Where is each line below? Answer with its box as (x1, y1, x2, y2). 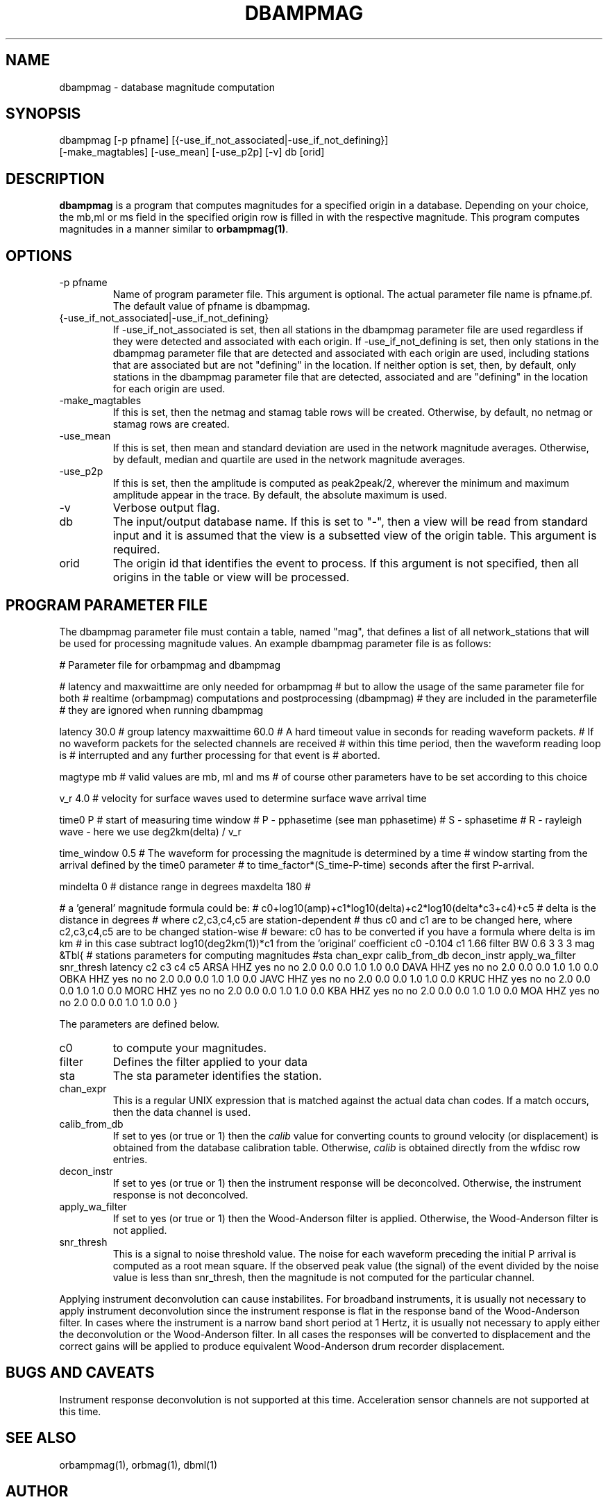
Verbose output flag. (112, 501, 220, 515)
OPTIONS (6, 247, 72, 265)
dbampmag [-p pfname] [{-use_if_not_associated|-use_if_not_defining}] (59, 134, 389, 147)
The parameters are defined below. (59, 1017, 220, 1030)
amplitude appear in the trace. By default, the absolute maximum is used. (112, 489, 447, 501)
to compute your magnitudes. (112, 1040, 267, 1055)
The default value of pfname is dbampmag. (112, 300, 310, 312)
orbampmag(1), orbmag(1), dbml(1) (59, 1458, 218, 1471)
